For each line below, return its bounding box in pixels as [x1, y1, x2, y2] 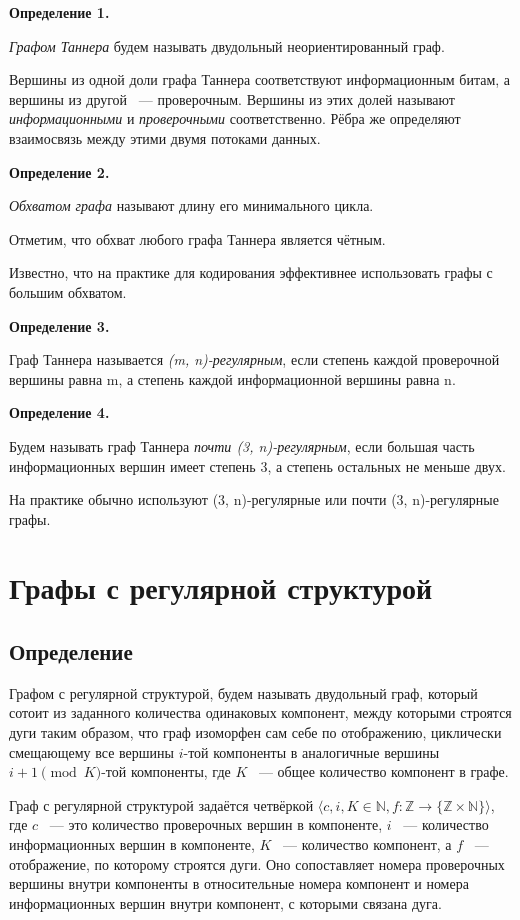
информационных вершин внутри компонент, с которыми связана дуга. [9, 892, 442, 913]
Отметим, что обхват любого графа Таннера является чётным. [9, 228, 386, 249]
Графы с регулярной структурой [9, 567, 433, 608]
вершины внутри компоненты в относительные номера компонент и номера [9, 873, 469, 894]
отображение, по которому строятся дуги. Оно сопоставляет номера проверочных [9, 853, 505, 874]
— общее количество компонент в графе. [258, 761, 509, 782]
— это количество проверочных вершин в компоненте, [49, 814, 383, 835]
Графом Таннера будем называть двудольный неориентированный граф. [9, 35, 445, 56]
